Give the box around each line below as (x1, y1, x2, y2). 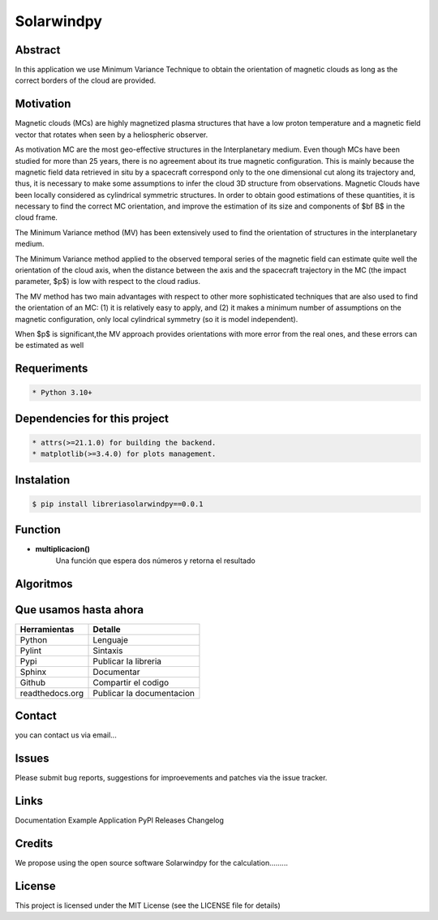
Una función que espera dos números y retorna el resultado (55, 556, 255, 565)
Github (19, 677, 46, 688)
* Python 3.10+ (32, 388, 92, 398)
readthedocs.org (19, 687, 84, 699)
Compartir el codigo (92, 677, 170, 688)
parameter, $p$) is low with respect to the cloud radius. (15, 277, 200, 286)
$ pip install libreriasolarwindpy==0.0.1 (32, 499, 204, 509)
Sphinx (19, 666, 47, 677)
